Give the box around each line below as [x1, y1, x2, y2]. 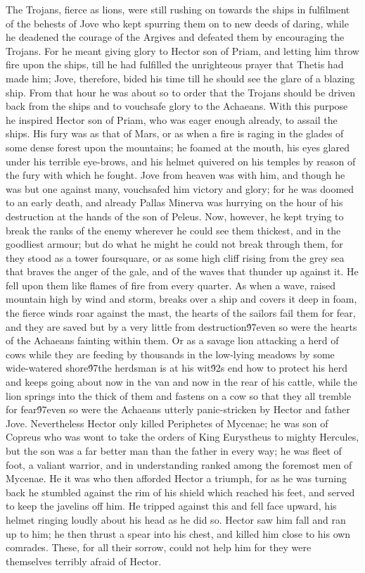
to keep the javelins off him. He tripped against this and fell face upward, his [6, 498, 337, 513]
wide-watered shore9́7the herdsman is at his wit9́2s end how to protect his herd [6, 360, 347, 375]
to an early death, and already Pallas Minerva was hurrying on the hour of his [6, 195, 343, 210]
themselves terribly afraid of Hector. [6, 553, 162, 568]
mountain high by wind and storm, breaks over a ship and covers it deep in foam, [6, 291, 357, 306]
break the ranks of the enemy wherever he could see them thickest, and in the [6, 222, 341, 237]
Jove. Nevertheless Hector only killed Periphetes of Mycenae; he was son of [6, 415, 328, 430]
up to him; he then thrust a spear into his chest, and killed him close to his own [6, 526, 351, 541]
